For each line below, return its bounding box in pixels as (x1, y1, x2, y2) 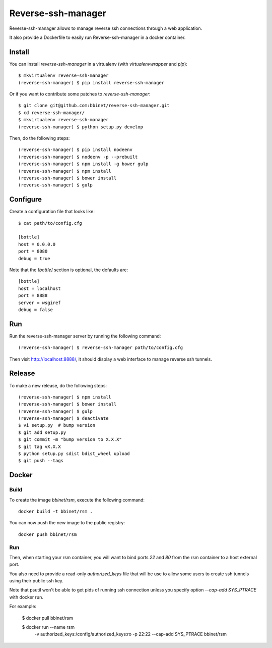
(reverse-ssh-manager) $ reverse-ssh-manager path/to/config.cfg (18, 345, 183, 351)
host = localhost (18, 285, 61, 291)
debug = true (18, 256, 50, 261)
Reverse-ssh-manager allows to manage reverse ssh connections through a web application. (9, 25, 202, 31)
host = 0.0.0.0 (18, 241, 56, 247)
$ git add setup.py (18, 429, 66, 435)
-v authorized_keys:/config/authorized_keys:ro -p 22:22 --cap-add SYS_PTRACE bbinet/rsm (34, 631, 227, 637)
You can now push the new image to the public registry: (9, 520, 125, 526)
